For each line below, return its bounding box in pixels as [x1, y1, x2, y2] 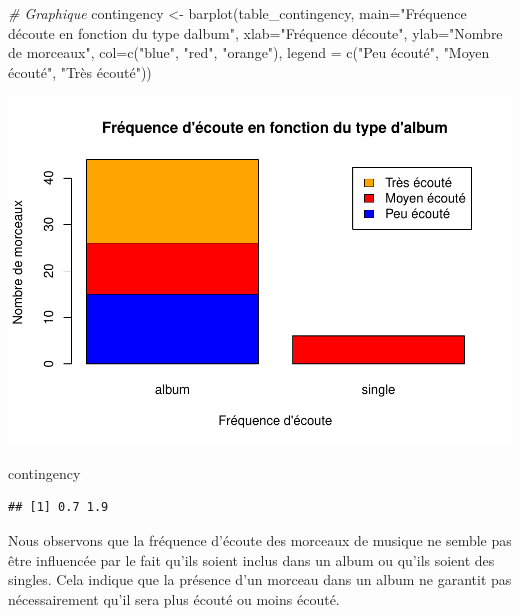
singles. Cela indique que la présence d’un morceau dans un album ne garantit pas [8, 569, 512, 590]
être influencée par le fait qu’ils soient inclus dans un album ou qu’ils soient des [8, 549, 495, 570]
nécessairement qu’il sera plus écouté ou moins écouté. [8, 588, 340, 609]
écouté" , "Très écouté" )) [8, 61, 152, 82]
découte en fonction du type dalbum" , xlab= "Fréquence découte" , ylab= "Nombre [8, 22, 503, 43]
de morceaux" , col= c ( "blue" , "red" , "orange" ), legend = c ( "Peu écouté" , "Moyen [8, 42, 490, 63]
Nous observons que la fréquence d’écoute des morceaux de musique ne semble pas [8, 530, 512, 551]
